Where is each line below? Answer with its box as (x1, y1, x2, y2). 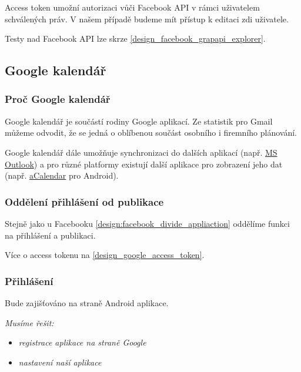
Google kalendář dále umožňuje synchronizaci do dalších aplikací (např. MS (5, 146, 277, 158)
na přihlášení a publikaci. (5, 229, 96, 241)
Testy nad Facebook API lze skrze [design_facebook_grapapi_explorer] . (5, 32, 266, 45)
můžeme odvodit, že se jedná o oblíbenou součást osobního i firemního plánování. (5, 126, 297, 139)
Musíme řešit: (5, 316, 54, 329)
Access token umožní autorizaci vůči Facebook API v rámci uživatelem (5, 1, 260, 13)
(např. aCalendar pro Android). (5, 169, 119, 182)
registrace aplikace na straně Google (18, 336, 146, 348)
